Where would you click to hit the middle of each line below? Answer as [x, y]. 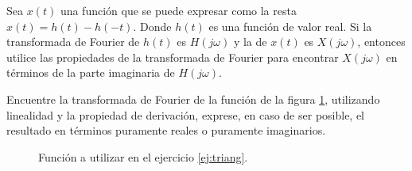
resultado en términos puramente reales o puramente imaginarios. [166, 130]
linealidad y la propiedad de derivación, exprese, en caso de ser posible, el [186, 114]
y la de [250, 42]
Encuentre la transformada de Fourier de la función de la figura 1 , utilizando [193, 99]
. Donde [152, 26]
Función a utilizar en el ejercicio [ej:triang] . [143, 156]
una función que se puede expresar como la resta [178, 10]
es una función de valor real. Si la [290, 26]
